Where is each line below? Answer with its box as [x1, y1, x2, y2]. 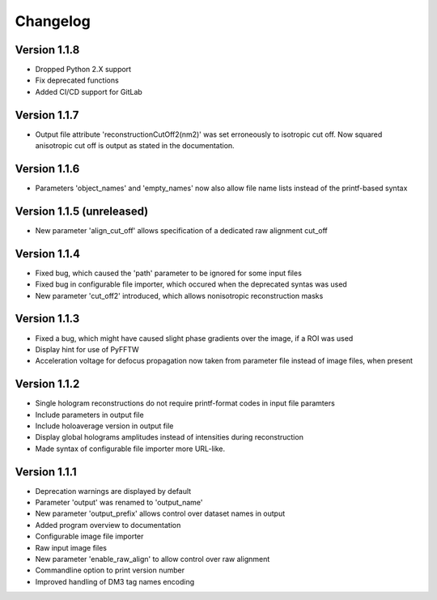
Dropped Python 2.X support [35, 65, 132, 74]
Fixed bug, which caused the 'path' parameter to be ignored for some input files [35, 268, 303, 278]
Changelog [15, 12, 91, 30]
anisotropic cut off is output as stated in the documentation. [35, 141, 235, 151]
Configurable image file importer [35, 531, 144, 542]
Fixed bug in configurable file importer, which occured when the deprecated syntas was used [35, 279, 347, 289]
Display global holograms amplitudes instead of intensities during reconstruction [35, 432, 303, 442]
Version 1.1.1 [15, 465, 77, 479]
